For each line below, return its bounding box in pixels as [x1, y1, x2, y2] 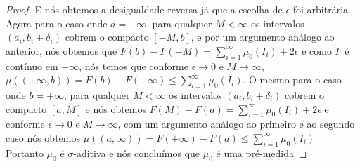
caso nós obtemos [6, 130, 80, 145]
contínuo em [6, 58, 58, 73]
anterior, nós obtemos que [6, 43, 117, 58]
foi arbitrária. [292, 2, 351, 16]
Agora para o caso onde [6, 15, 108, 30]
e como [302, 43, 332, 58]
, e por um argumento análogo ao [191, 29, 335, 44]
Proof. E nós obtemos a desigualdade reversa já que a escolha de [6, 2, 283, 16]
